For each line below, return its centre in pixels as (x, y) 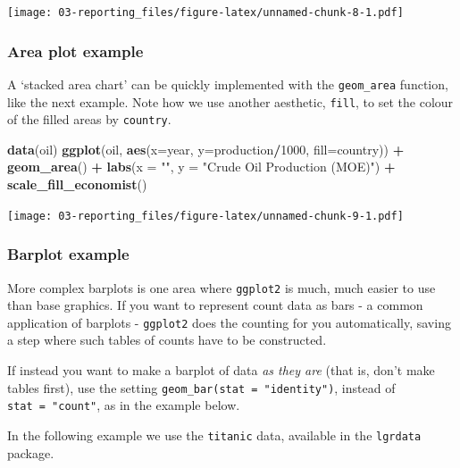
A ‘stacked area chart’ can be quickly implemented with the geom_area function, (228, 84)
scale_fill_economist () (77, 184)
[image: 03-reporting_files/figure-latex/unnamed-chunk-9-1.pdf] (205, 216)
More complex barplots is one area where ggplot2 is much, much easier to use (222, 287)
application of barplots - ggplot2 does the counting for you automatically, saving (229, 322)
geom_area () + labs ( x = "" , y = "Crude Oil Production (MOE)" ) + (201, 167)
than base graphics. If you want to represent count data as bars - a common (215, 305)
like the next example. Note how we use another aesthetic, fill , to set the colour (230, 101)
